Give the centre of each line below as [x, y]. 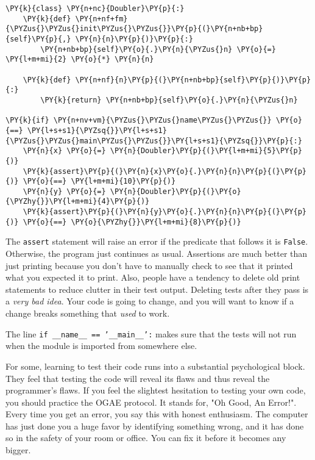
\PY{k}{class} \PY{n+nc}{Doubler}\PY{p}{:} [95, 9]
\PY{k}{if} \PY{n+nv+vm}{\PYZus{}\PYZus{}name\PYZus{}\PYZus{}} [139, 120]
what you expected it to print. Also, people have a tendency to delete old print [153, 277]
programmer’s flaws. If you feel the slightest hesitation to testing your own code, [156, 390]
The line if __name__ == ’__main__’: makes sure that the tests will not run [151, 333]
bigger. [18, 450]
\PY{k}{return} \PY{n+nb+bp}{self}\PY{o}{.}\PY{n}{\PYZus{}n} [169, 100]
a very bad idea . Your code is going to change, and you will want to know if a [150, 301]
